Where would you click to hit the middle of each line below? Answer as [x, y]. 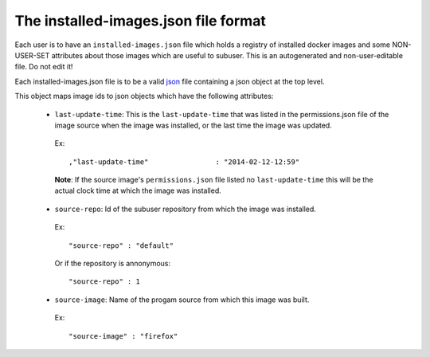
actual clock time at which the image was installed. [138, 190]
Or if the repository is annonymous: [113, 264]
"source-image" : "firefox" [123, 336]
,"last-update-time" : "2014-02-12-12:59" [184, 162]
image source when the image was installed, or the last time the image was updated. [193, 125]
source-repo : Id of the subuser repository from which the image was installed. [185, 209]
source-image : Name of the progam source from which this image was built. [182, 300]
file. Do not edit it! [44, 67]
